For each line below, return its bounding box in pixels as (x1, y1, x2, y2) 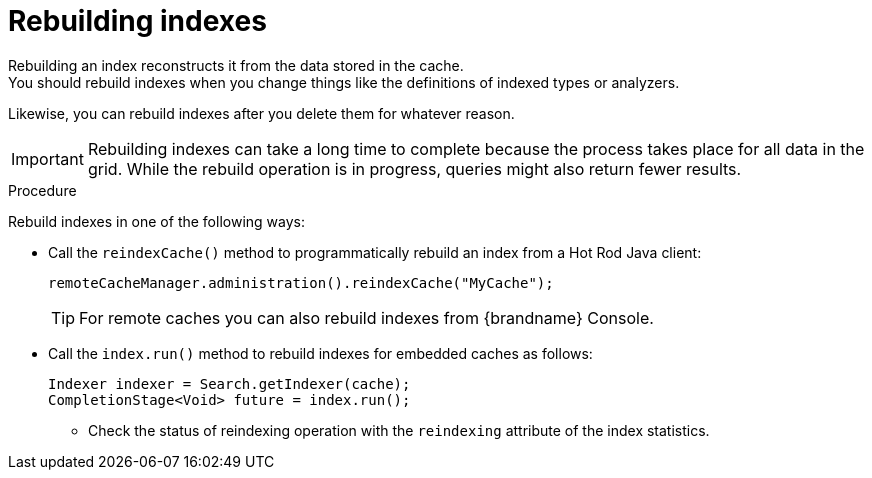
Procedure (8, 181, 77, 199)
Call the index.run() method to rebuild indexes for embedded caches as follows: (48, 344, 593, 362)
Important (11, 148, 84, 169)
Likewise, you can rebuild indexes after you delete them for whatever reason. (8, 104, 515, 122)
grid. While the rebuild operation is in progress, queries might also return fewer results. (87, 158, 742, 179)
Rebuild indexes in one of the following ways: (8, 212, 305, 230)
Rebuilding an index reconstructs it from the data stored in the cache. (8, 56, 464, 74)
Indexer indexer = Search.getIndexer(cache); (48, 375, 411, 392)
